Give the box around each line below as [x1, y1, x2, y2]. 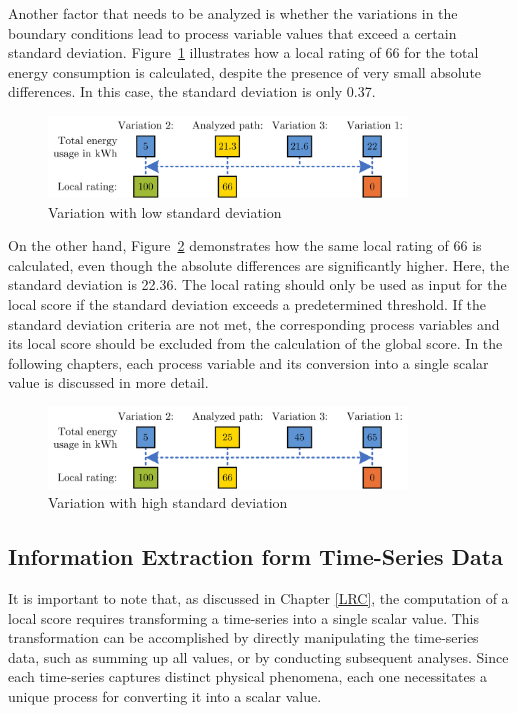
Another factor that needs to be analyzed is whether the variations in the [8, 3, 458, 23]
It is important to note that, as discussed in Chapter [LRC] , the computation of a [8, 587, 509, 608]
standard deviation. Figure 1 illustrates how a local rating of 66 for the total [8, 42, 479, 63]
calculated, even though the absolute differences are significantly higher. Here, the [8, 254, 510, 275]
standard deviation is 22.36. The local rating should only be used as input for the [8, 274, 507, 295]
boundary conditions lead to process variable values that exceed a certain [8, 22, 457, 43]
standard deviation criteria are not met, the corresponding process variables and [8, 313, 500, 334]
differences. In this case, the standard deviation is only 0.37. [8, 81, 376, 102]
